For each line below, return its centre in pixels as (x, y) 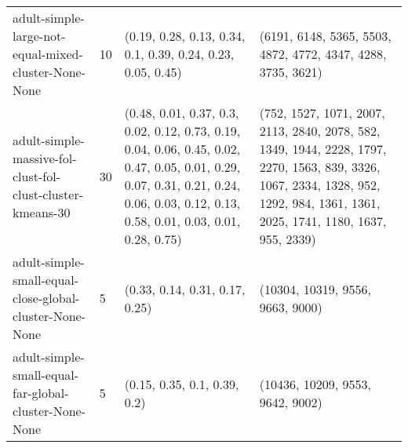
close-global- (46, 298)
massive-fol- (45, 158)
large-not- (39, 36)
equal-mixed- (48, 54)
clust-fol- (36, 176)
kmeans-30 (42, 212)
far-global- (41, 393)
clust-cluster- (48, 194)
